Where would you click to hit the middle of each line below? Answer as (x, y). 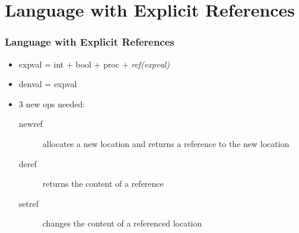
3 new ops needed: (52, 103)
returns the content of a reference (103, 183)
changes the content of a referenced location (122, 223)
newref (31, 124)
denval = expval (48, 84)
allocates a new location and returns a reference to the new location (166, 143)
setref (28, 203)
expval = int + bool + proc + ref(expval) (94, 64)
